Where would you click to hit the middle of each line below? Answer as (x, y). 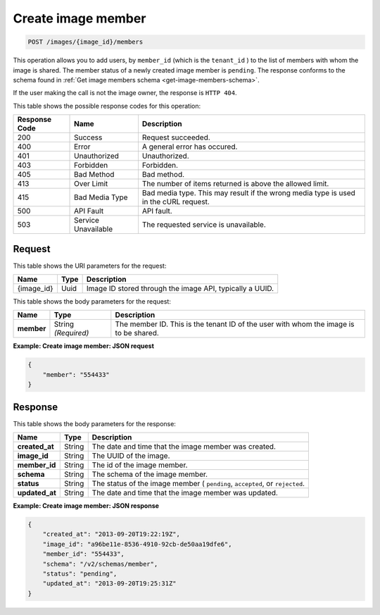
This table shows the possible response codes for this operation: (107, 106)
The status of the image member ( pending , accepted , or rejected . (198, 484)
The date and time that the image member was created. (184, 447)
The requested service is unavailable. (204, 225)
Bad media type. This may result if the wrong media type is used (248, 193)
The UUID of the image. (131, 456)
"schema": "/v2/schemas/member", (100, 564)
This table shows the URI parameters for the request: (90, 266)
